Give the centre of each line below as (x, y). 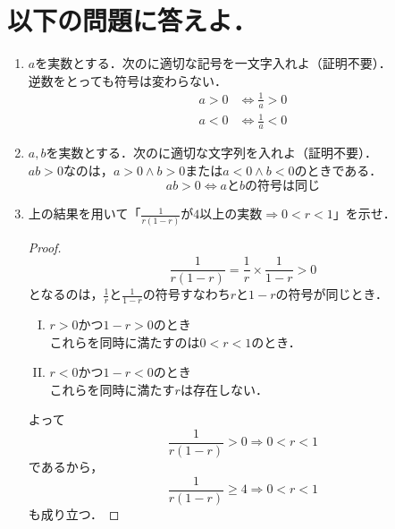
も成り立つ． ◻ (74, 513)
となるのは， (66, 294)
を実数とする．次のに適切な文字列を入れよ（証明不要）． (212, 153)
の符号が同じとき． (332, 294)
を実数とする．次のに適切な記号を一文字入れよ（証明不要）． (213, 63)
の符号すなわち (186, 294)
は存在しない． (224, 389)
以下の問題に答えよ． (133, 20)
